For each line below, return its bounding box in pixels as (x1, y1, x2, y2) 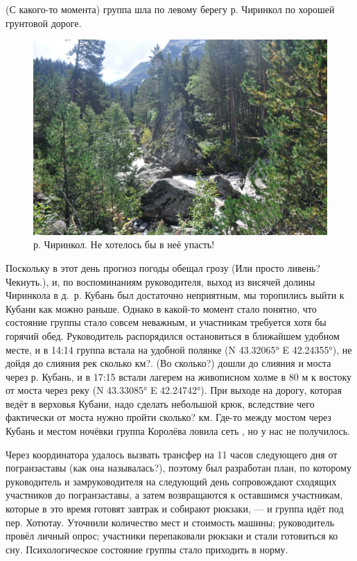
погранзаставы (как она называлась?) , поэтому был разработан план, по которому (6, 460, 351, 475)
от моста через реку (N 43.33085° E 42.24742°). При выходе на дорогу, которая (6, 383, 342, 397)
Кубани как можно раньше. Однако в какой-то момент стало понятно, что (6, 301, 317, 316)
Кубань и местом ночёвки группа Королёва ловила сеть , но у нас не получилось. (6, 424, 350, 438)
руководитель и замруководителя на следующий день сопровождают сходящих (6, 474, 337, 488)
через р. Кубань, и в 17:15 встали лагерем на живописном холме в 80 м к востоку (6, 369, 351, 383)
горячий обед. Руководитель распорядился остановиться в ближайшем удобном (6, 328, 340, 343)
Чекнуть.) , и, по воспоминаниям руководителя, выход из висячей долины (6, 274, 315, 288)
